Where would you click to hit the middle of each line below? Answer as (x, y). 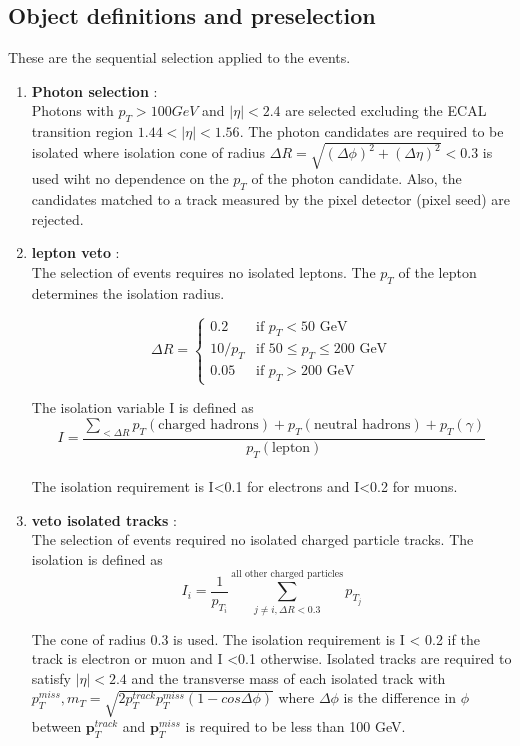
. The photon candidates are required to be (371, 131)
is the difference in (400, 697)
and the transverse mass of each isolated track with (288, 677)
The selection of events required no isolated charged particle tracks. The (252, 539)
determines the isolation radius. (128, 292)
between (56, 726)
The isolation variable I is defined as (142, 407)
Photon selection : (94, 90)
